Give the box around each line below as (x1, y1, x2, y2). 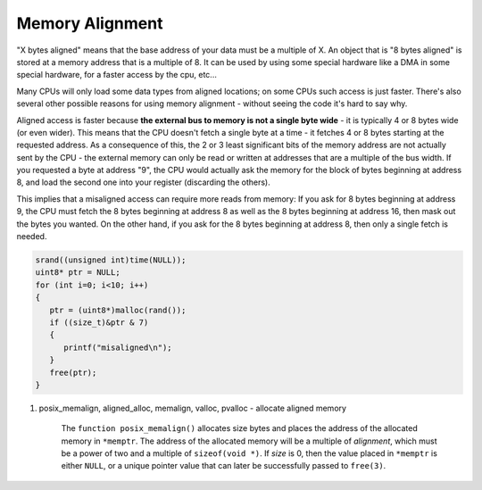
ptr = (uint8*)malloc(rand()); (49, 304, 187, 315)
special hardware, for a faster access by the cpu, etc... (16, 70, 218, 80)
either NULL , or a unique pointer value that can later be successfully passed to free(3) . (61, 461, 386, 471)
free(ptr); (49, 367, 97, 378)
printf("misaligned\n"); (63, 342, 173, 353)
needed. (16, 231, 47, 242)
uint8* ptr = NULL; (35, 268, 120, 278)
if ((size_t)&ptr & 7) (49, 317, 149, 328)
